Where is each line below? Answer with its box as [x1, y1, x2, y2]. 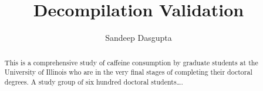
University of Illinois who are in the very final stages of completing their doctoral [4, 67, 252, 77]
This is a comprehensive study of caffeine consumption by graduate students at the [4, 57, 258, 67]
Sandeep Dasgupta [105, 32, 172, 44]
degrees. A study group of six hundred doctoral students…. [4, 76, 183, 86]
